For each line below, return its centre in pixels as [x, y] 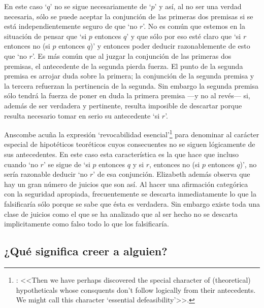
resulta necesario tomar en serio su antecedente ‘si [82, 115]
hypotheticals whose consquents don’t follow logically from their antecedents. [136, 290]
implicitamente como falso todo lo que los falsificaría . [87, 224]
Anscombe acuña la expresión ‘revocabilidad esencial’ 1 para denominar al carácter [132, 133]
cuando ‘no [21, 164]
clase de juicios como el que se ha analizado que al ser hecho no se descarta [121, 214]
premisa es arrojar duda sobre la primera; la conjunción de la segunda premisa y [129, 76]
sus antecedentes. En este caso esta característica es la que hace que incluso [122, 154]
